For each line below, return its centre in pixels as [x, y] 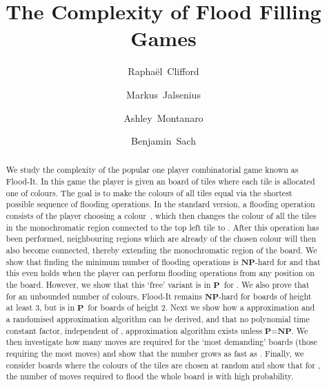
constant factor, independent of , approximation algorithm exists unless [134, 330]
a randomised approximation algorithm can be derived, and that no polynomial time [158, 319]
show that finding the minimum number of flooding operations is [122, 261]
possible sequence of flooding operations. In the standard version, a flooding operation [160, 204]
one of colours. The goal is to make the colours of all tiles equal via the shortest [149, 192]
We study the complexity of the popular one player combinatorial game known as [152, 170]
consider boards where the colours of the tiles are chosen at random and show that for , [163, 365]
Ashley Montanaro [163, 117]
